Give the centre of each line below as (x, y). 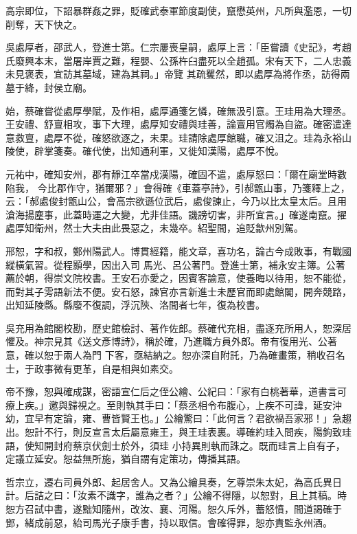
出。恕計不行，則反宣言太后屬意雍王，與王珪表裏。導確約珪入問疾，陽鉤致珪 (178, 432)
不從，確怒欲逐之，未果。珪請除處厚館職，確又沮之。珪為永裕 (202, 137)
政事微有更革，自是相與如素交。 (106, 368)
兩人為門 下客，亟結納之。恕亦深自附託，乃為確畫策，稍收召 (199, 355)
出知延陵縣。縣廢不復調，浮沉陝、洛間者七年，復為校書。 (135, 305)
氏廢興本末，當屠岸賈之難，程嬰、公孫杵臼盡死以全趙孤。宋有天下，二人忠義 (178, 60)
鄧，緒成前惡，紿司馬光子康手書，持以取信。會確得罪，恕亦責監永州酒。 (169, 522)
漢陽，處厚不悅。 (245, 151)
